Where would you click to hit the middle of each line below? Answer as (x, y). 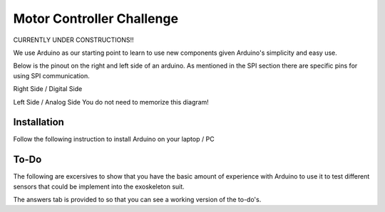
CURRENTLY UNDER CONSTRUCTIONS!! (74, 40)
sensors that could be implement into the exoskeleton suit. (99, 186)
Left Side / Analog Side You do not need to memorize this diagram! (111, 102)
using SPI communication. (52, 75)
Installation (38, 122)
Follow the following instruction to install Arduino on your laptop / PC (114, 139)
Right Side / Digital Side (48, 89)
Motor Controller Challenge (96, 18)
